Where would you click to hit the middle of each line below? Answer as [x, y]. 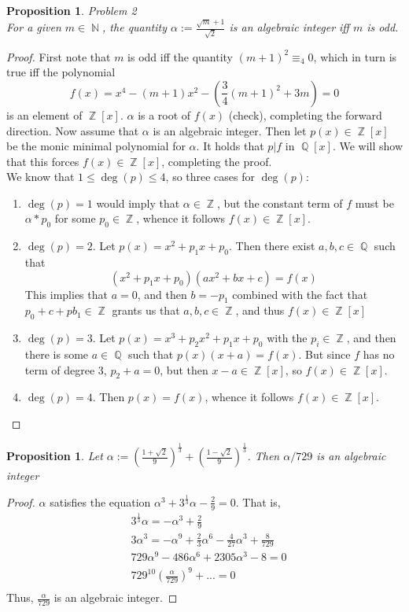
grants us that [146, 310]
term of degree [60, 369]
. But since [324, 354]
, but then [184, 369]
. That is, [258, 501]
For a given [34, 27]
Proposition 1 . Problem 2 [72, 10]
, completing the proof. [217, 161]
